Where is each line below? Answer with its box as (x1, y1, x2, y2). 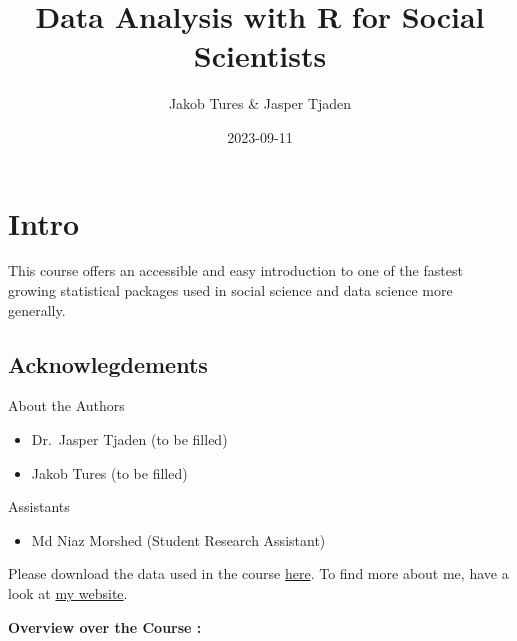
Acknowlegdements (8, 348, 208, 379)
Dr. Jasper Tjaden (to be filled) (31, 429, 228, 450)
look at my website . (8, 582, 128, 603)
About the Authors (8, 395, 125, 416)
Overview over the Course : (8, 616, 202, 637)
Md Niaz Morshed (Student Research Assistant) (31, 529, 326, 550)
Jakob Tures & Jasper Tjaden (168, 93, 352, 114)
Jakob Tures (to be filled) (31, 462, 188, 483)
